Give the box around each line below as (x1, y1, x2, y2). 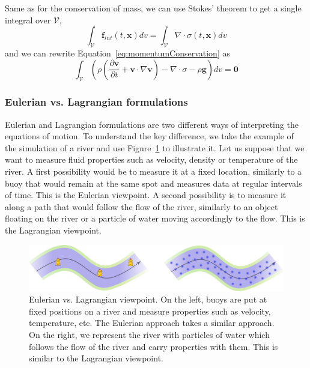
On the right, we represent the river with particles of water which (29, 328, 270, 340)
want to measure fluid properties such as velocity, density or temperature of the (5, 153, 298, 166)
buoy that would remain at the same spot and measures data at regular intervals (5, 176, 302, 189)
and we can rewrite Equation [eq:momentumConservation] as (5, 46, 230, 59)
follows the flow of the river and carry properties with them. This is (29, 340, 278, 352)
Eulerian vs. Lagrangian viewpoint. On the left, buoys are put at (29, 293, 267, 306)
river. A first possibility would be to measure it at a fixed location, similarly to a (5, 164, 302, 177)
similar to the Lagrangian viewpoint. (29, 352, 163, 364)
